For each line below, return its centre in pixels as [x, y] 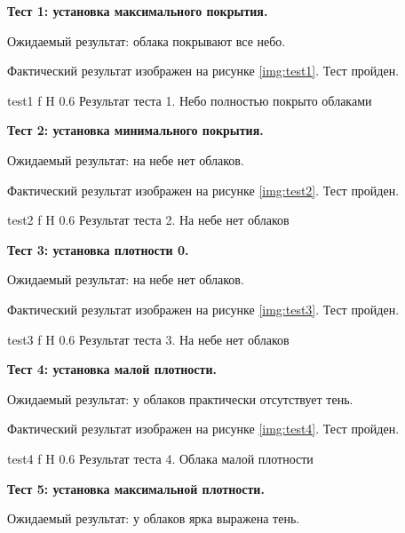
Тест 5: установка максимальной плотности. [136, 488]
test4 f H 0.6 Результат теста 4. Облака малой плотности [160, 458]
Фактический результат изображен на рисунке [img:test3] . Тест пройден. [203, 309]
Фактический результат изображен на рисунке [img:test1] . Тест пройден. [203, 71]
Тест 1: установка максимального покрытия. [138, 11]
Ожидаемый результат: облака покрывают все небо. [147, 40]
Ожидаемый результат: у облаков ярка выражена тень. [154, 518]
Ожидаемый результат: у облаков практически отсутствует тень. [180, 398]
